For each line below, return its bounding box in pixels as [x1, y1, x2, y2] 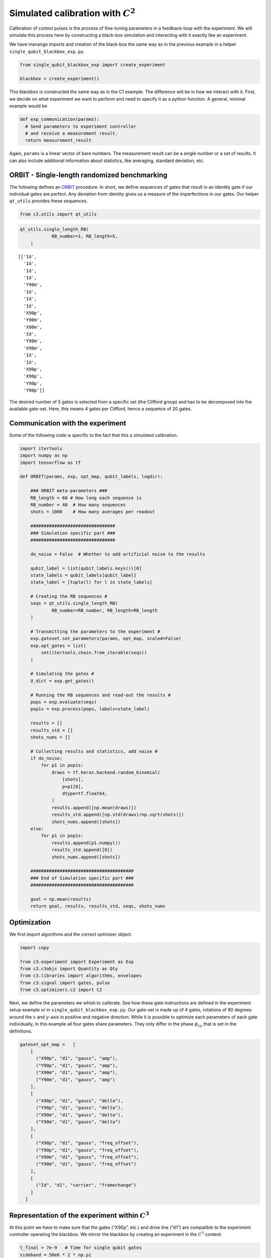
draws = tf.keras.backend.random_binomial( [51, 769, 161, 775]
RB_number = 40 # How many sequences [30, 502, 126, 508]
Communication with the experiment [9, 419, 126, 427]
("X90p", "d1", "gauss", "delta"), [36, 1097, 123, 1104]
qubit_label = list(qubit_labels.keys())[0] [30, 565, 142, 571]
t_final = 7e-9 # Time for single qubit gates [20, 1245, 142, 1250]
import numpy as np [20, 453, 68, 458]
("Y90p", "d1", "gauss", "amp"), [36, 1062, 118, 1068]
